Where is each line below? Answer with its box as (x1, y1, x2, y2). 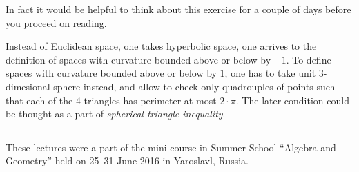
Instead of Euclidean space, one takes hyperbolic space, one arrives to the (6, 39, 317, 53)
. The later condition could (235, 93, 349, 107)
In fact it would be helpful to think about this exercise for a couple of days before (6, 2, 351, 16)
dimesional (6, 79, 50, 93)
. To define (286, 52, 331, 66)
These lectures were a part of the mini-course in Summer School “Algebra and (6, 140, 336, 154)
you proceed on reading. (6, 15, 107, 30)
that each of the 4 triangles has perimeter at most (6, 93, 217, 107)
